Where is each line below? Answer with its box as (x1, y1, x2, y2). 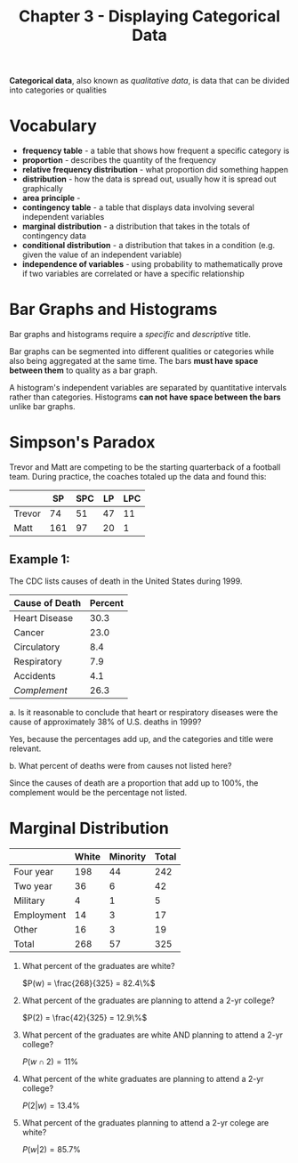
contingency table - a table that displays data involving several (21, 202, 255, 213)
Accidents (13, 669, 56, 682)
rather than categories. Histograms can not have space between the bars (9, 392, 282, 402)
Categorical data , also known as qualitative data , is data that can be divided (9, 76, 290, 86)
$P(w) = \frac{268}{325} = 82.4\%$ (21, 977, 156, 989)
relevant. (9, 743, 42, 754)
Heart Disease (13, 611, 74, 624)
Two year (13, 879, 53, 892)
